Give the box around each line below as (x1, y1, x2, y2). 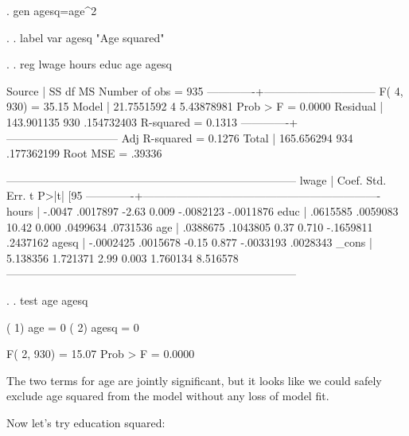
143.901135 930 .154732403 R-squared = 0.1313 (6, 113, 238, 130)
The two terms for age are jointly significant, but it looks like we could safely (6, 372, 382, 388)
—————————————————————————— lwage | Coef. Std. (6, 171, 387, 188)
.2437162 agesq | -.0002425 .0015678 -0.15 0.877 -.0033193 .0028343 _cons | (6, 234, 372, 251)
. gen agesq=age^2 (6, 2, 97, 18)
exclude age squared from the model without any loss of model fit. (6, 387, 329, 404)
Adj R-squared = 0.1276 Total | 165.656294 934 (121, 129, 353, 146)
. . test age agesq (6, 291, 88, 308)
